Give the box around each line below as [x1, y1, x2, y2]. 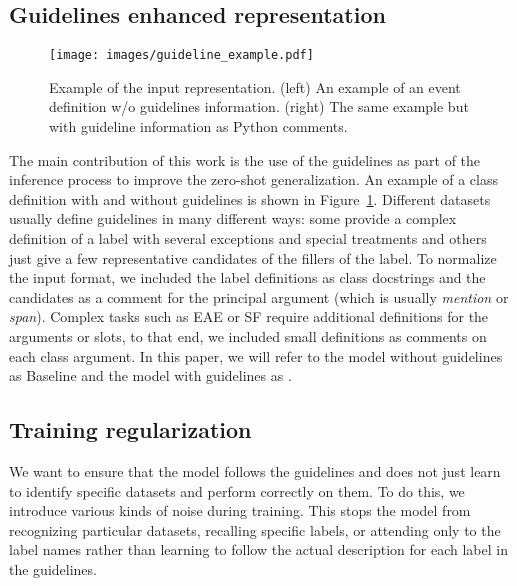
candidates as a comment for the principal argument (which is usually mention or [9, 286, 509, 307]
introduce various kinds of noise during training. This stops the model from [9, 500, 471, 521]
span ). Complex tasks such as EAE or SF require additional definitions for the [9, 306, 489, 327]
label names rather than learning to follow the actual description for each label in [9, 539, 508, 560]
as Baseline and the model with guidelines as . [9, 365, 292, 386]
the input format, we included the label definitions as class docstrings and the [9, 267, 486, 288]
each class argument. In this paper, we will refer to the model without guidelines [9, 345, 503, 366]
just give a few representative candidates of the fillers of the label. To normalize [9, 247, 497, 268]
